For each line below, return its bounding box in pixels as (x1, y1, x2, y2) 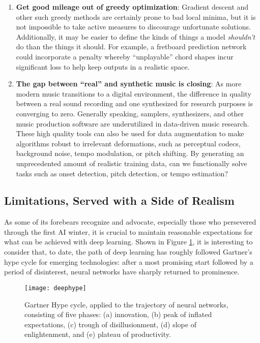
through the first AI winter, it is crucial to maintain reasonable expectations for (4, 226, 253, 237)
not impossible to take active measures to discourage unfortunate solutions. (16, 21, 251, 32)
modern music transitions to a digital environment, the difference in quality (16, 88, 251, 99)
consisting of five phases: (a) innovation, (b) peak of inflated (24, 309, 212, 320)
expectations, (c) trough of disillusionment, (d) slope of (24, 319, 196, 329)
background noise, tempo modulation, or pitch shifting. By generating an (16, 148, 244, 159)
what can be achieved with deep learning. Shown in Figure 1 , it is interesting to (4, 236, 253, 247)
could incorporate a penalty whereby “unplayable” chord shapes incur (16, 51, 234, 61)
